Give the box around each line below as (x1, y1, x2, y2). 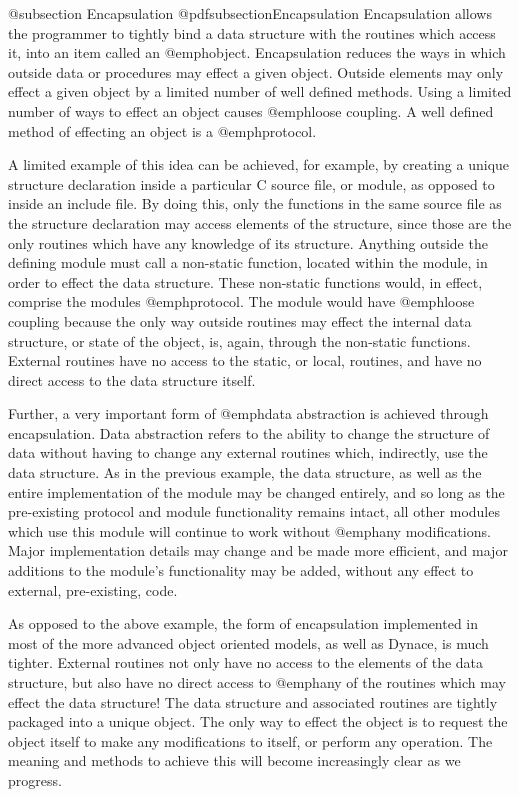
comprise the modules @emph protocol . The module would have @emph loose (8, 291, 475, 312)
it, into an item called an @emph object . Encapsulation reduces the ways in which (8, 42, 506, 63)
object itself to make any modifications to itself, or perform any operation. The (8, 730, 493, 751)
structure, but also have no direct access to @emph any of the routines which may (8, 672, 506, 692)
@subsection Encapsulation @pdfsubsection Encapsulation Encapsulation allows (8, 3, 492, 23)
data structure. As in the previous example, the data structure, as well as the (8, 462, 482, 483)
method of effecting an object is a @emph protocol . (8, 120, 317, 141)
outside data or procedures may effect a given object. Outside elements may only (8, 61, 504, 82)
